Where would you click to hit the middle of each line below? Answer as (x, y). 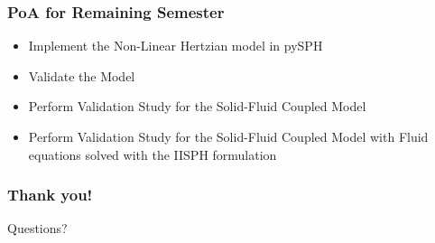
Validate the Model (82, 75)
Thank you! (50, 195)
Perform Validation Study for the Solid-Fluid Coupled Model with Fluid (228, 136)
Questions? (37, 228)
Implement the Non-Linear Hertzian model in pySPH (176, 46)
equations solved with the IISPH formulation (153, 154)
